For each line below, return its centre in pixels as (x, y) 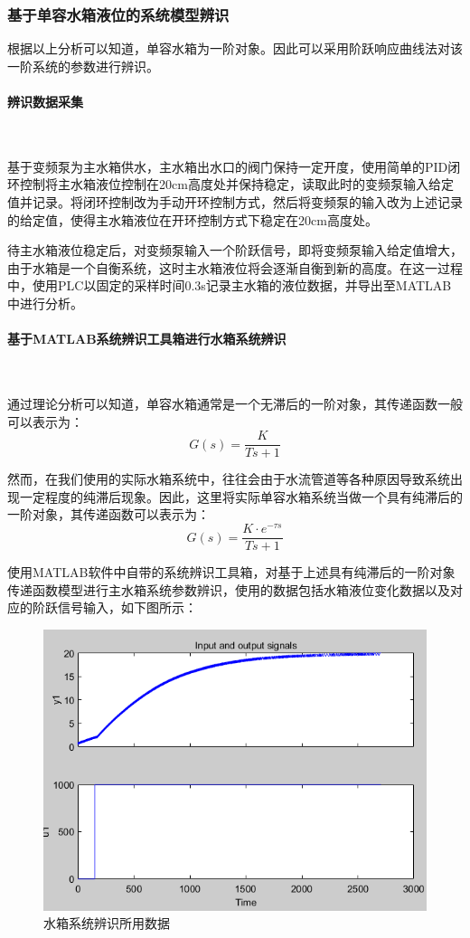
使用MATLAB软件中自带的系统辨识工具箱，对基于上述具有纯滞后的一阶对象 (231, 572)
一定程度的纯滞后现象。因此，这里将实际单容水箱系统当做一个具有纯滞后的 (241, 496)
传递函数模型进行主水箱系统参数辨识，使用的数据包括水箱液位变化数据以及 (229, 589)
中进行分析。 (45, 303)
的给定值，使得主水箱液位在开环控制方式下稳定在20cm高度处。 (193, 219)
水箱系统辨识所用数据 (107, 923)
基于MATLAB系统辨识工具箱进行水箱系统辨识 (147, 339)
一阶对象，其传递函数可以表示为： (108, 514)
